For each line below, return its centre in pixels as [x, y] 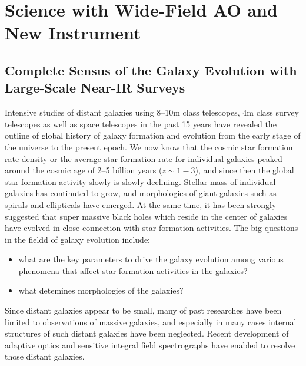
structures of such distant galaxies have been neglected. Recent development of [147, 333]
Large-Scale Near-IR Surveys [95, 88]
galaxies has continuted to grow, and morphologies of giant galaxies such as [141, 193]
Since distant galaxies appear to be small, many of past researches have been [143, 310]
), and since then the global [245, 170]
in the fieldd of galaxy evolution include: [77, 239]
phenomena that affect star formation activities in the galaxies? [133, 270]
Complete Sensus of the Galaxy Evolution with [151, 70]
